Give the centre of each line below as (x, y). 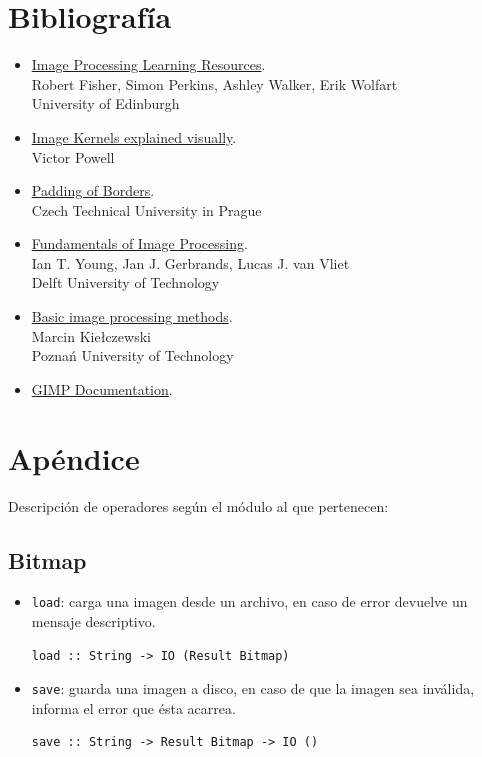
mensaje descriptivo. (93, 621)
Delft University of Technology (125, 282)
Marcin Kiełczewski (91, 335)
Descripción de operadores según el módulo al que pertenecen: (198, 505)
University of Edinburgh (105, 103)
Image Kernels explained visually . (134, 136)
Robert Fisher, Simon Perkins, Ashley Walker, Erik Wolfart (214, 83)
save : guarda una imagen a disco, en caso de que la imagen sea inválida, (253, 688)
